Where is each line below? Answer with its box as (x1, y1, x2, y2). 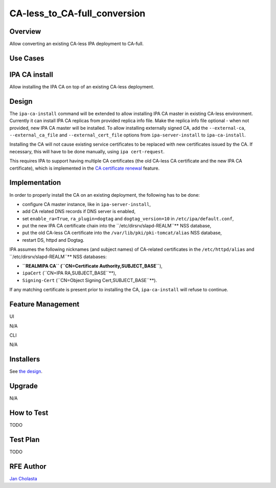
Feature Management (9, 300, 80, 309)
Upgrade (9, 382, 38, 390)
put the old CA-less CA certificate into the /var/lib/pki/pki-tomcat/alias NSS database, (22, 230, 222, 236)
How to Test (9, 408, 49, 417)
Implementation (9, 178, 61, 187)
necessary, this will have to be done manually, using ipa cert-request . (9, 148, 165, 154)
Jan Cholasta (9, 475, 38, 481)
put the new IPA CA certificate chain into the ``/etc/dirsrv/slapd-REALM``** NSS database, (22, 223, 212, 229)
